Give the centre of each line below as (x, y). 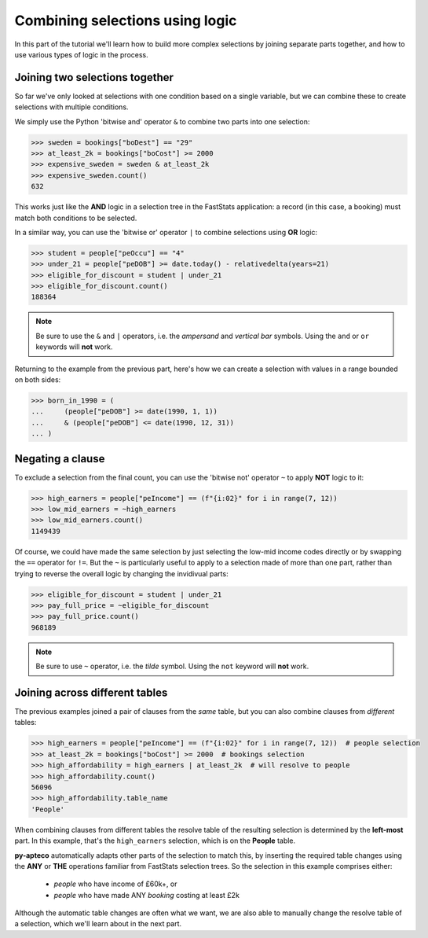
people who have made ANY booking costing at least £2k (146, 895)
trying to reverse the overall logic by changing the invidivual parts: (121, 573)
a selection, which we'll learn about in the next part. (98, 924)
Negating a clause (60, 459)
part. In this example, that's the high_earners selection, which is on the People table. (155, 841)
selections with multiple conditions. (71, 107)
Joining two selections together (94, 77)
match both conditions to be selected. (76, 218)
